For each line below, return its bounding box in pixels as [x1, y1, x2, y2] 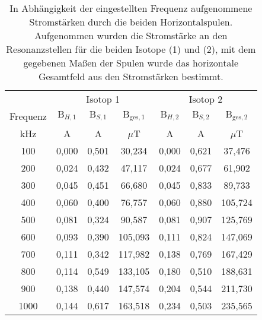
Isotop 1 [86, 92, 120, 106]
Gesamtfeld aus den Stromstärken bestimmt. [39, 69, 223, 83]
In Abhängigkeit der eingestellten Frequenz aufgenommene [9, 1, 253, 15]
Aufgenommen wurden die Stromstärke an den [34, 28, 228, 42]
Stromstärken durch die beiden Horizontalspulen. [29, 15, 233, 28]
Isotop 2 [188, 92, 223, 106]
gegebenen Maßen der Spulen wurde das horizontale [23, 56, 239, 69]
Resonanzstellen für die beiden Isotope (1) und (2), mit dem [6, 42, 256, 56]
